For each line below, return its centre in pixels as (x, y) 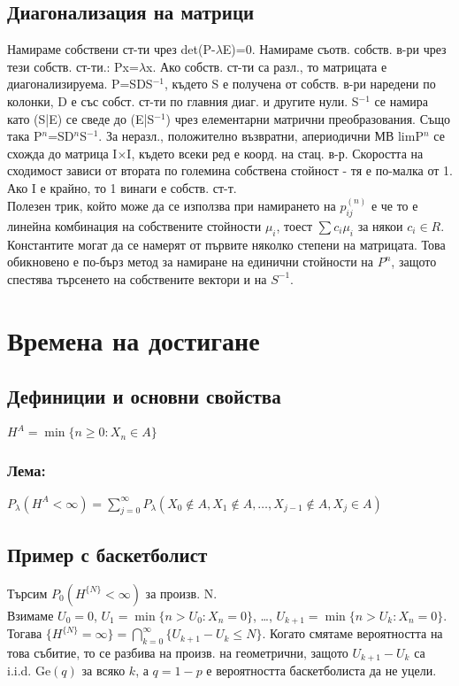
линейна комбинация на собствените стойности (134, 225)
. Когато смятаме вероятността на (352, 633)
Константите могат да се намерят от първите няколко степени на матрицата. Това (226, 244)
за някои (380, 225)
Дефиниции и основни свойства (144, 396)
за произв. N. (181, 593)
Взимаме (31, 615)
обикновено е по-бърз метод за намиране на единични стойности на (191, 262)
